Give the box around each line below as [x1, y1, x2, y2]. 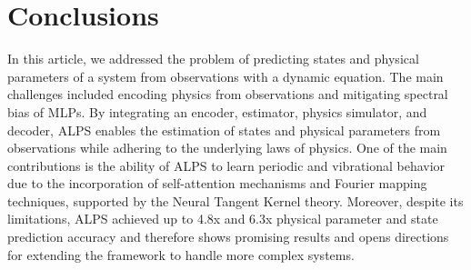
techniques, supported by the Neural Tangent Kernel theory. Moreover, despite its [7, 191, 464, 210]
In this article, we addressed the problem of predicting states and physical [7, 49, 419, 68]
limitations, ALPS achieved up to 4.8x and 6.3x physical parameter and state [7, 209, 438, 228]
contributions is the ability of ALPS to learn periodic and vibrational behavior [7, 155, 446, 175]
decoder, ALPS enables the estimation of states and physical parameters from [7, 120, 441, 139]
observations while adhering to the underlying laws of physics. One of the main [7, 138, 447, 157]
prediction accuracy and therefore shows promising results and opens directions [7, 227, 449, 246]
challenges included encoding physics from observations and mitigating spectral [7, 85, 448, 104]
